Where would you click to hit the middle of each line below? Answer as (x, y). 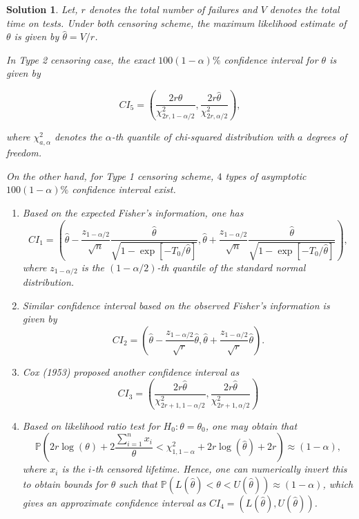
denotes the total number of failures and (173, 9)
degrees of (327, 137)
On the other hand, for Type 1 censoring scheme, (110, 175)
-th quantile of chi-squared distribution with (203, 137)
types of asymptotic (266, 175)
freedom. (24, 153)
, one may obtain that (251, 425)
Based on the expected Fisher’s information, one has (133, 212)
